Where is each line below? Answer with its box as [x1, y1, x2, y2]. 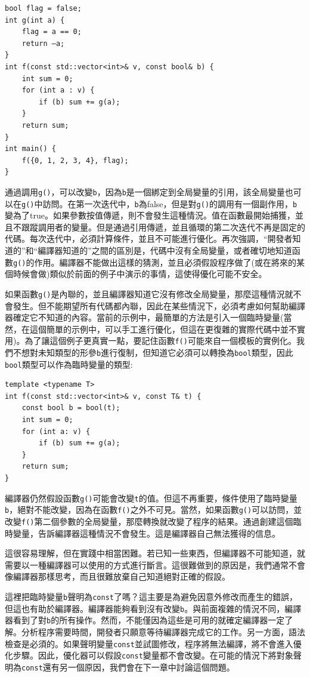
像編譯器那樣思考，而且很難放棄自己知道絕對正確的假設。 [5, 570, 230, 583]
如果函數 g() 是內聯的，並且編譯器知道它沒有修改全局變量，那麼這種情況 [5, 287, 285, 300]
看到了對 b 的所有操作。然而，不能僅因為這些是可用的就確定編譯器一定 [13, 614, 285, 626]
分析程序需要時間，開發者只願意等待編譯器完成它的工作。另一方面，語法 [21, 625, 305, 638]
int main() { [5, 144, 56, 153]
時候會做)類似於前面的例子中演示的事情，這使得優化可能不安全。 [13, 267, 267, 280]
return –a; [21, 39, 65, 48]
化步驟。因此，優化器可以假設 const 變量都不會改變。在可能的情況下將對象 [5, 649, 293, 661]
